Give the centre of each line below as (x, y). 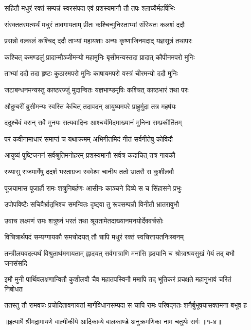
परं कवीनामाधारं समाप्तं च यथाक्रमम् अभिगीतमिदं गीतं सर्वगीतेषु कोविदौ (89, 138)
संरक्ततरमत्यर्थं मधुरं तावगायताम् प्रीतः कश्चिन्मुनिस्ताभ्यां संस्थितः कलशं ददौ (95, 24)
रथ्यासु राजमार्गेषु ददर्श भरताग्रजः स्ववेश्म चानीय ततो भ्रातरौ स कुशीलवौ (89, 171)
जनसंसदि (16, 263)
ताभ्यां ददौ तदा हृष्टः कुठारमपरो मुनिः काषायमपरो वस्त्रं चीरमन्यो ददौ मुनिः (91, 73)
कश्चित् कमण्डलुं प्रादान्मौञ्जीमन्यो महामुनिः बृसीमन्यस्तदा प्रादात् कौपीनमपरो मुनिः (99, 57)
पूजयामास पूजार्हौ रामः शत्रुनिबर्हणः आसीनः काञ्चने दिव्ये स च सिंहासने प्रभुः (93, 188)
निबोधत (14, 288)
